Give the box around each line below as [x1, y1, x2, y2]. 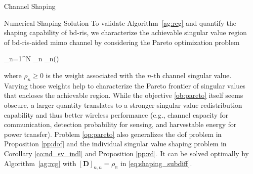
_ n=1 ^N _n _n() [4, 53, 59, 64]
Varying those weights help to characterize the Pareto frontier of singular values [4, 80, 246, 90]
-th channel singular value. [151, 70, 232, 80]
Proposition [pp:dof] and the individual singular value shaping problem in [4, 138, 227, 149]
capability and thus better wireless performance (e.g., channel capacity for [4, 109, 228, 120]
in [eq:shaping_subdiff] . [120, 158, 192, 168]
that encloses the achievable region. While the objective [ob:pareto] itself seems [4, 90, 243, 100]
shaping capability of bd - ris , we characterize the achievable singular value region [4, 27, 247, 38]
